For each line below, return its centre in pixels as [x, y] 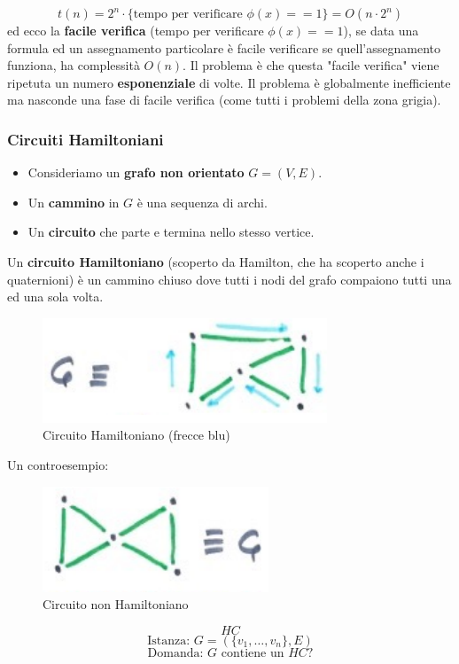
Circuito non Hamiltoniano [116, 604]
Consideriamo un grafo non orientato [136, 172]
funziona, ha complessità [74, 65]
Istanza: [169, 641]
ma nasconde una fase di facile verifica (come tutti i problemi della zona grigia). [224, 100]
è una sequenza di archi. [202, 202]
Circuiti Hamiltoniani [86, 139]
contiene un [253, 653]
